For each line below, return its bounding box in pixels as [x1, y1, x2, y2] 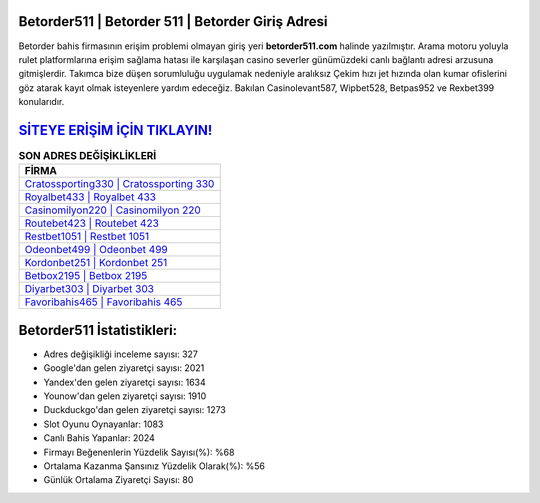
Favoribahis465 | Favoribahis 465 [24, 295, 183, 309]
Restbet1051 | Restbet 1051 [24, 230, 150, 244]
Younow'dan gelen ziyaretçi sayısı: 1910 [43, 390, 207, 402]
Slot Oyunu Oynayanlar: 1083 [43, 418, 164, 430]
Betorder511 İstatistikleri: [18, 321, 178, 339]
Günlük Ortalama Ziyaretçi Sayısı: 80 [43, 474, 194, 486]
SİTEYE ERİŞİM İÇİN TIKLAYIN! [18, 121, 213, 139]
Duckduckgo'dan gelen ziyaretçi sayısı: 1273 [43, 404, 227, 416]
